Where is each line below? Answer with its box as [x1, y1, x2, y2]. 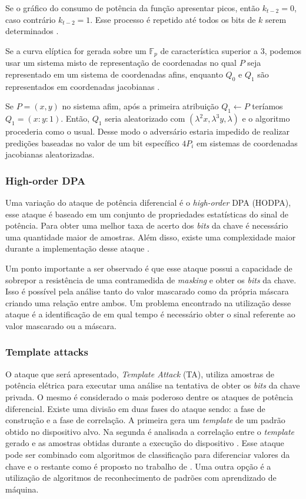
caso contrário [5, 13, 56, 25]
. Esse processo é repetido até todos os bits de [90, 13, 256, 25]
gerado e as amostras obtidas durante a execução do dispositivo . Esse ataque [5, 437, 284, 449]
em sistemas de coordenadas [197, 136, 298, 149]
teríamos [252, 100, 283, 112]
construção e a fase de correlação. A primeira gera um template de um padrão [5, 414, 285, 426]
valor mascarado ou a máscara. [5, 319, 117, 331]
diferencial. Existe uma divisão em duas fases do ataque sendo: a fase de [5, 402, 265, 414]
